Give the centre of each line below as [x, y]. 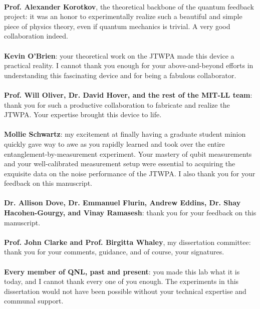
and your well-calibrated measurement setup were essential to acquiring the [120, 164]
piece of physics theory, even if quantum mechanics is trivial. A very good [117, 26]
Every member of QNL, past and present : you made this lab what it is [122, 271]
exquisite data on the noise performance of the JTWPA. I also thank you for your [130, 173]
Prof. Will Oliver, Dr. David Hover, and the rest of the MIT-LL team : [128, 94]
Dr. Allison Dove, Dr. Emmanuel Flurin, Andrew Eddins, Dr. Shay [122, 203]
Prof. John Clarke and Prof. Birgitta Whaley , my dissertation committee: [127, 242]
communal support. [34, 301]
